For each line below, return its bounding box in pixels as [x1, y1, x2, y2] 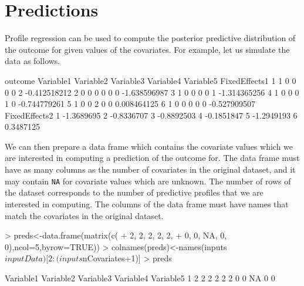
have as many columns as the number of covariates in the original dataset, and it [5, 163, 296, 176]
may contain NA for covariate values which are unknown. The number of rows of [5, 174, 291, 187]
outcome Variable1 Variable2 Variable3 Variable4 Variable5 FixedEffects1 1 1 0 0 [5, 74, 296, 86]
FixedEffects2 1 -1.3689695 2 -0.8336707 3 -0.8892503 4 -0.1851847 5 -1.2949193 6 [5, 109, 298, 121]
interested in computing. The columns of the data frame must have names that [5, 197, 289, 210]
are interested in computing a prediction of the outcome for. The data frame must [5, 152, 300, 164]
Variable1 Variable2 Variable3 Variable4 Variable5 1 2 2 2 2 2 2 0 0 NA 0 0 [5, 271, 275, 284]
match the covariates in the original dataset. [5, 209, 164, 221]
